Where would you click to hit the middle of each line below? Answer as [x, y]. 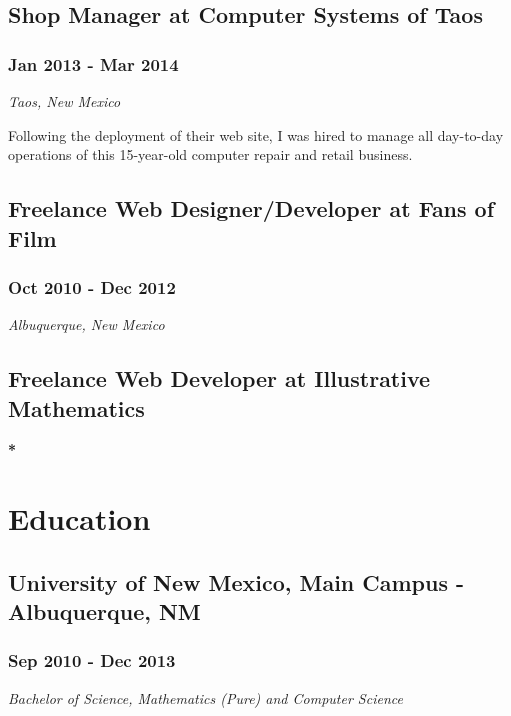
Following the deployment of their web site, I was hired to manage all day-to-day [256, 134]
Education [79, 518]
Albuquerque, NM [104, 611]
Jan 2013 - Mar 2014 [93, 63]
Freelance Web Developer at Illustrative [219, 378]
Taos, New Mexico [64, 101]
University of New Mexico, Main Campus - [236, 581]
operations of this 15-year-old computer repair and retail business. [210, 154]
